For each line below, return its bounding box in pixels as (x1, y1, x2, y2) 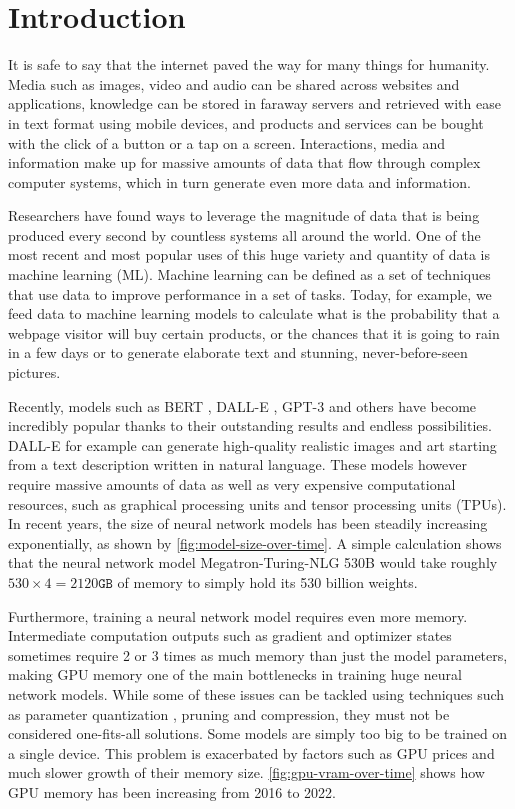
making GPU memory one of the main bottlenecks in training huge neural (8, 664, 462, 685)
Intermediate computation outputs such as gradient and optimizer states (8, 625, 452, 646)
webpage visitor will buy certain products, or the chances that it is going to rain (8, 322, 500, 343)
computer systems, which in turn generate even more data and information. (8, 171, 471, 192)
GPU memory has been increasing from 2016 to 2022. (8, 781, 336, 802)
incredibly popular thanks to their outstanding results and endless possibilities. (8, 415, 492, 436)
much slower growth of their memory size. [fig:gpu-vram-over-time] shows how (8, 762, 485, 783)
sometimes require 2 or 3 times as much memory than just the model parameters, (8, 644, 508, 665)
